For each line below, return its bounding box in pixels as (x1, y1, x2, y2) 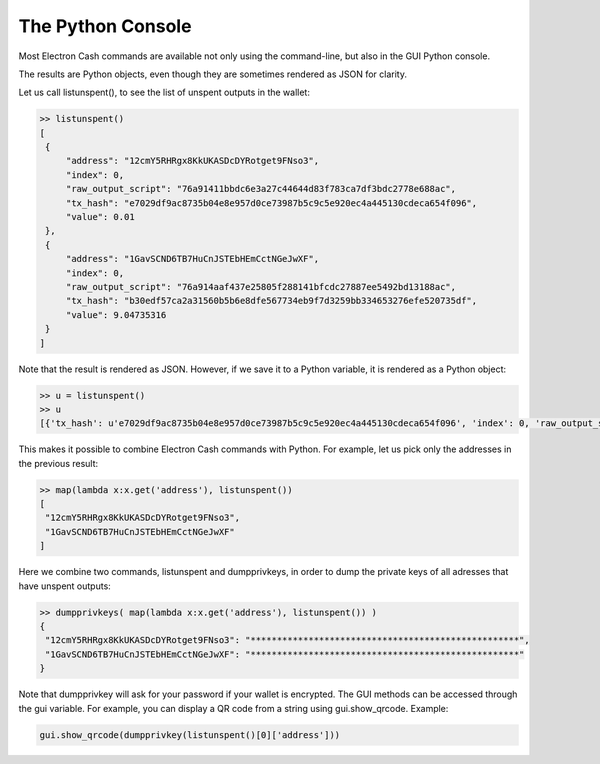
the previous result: (18, 457, 99, 469)
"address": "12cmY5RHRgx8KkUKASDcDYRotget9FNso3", (65, 155, 320, 167)
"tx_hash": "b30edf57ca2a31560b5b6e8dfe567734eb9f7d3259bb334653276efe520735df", (65, 295, 478, 307)
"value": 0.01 (65, 211, 135, 223)
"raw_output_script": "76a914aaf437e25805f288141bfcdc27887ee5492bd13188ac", (65, 281, 457, 292)
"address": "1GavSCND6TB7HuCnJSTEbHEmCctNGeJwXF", (65, 253, 320, 265)
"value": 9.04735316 (65, 309, 167, 320)
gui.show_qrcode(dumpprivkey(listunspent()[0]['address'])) (39, 729, 341, 740)
